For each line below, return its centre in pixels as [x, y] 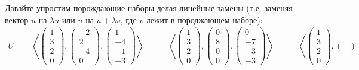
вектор [17, 19]
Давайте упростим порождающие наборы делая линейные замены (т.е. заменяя [149, 8]
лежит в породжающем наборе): [204, 19]
